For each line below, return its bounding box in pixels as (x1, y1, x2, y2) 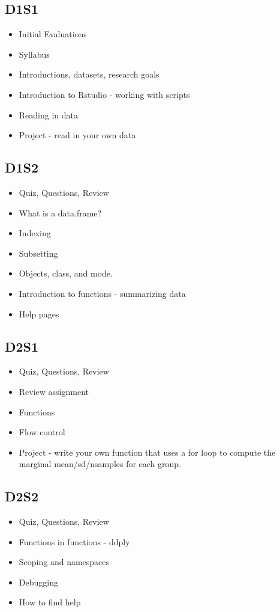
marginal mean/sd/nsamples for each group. (19, 457, 182, 470)
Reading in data (19, 108, 79, 121)
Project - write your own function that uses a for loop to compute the (19, 445, 276, 458)
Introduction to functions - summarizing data (19, 287, 186, 299)
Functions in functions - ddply (19, 535, 130, 548)
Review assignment (19, 385, 89, 397)
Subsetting (19, 246, 58, 259)
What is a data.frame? (19, 206, 102, 219)
